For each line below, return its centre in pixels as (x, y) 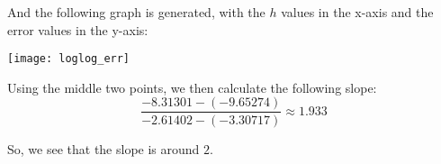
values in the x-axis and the (357, 12)
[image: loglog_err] (69, 59)
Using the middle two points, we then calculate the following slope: (192, 87)
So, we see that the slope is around (103, 148)
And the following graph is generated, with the (136, 12)
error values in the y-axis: (78, 29)
